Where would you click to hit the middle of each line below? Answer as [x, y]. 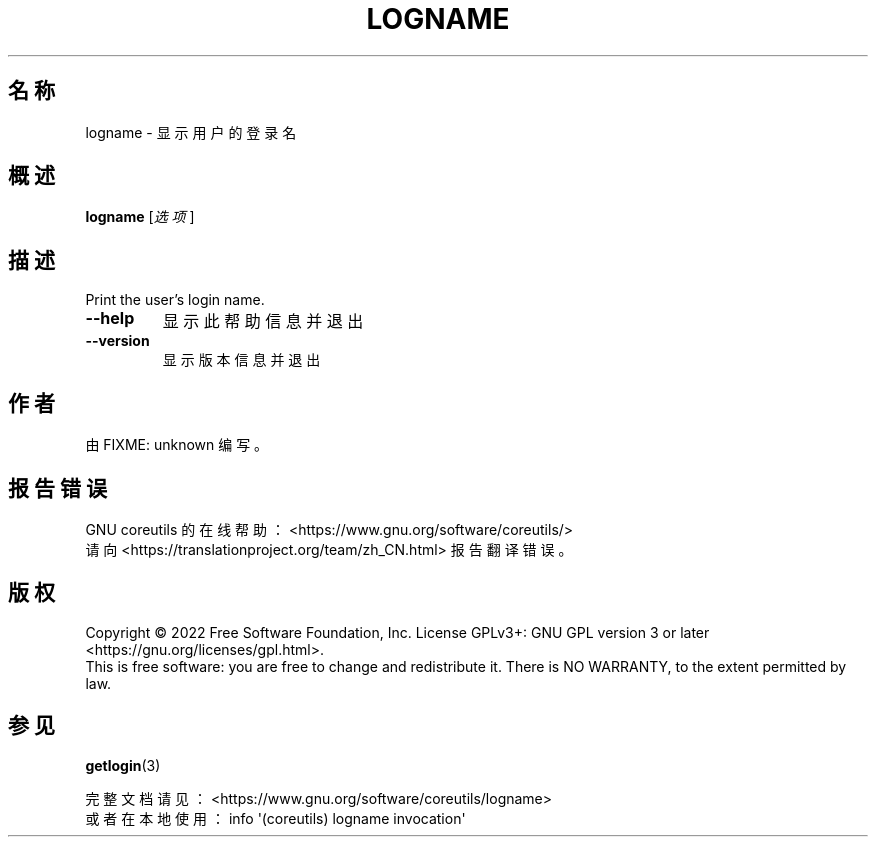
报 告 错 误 [57, 488]
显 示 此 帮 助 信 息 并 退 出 [263, 321]
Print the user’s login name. [175, 300]
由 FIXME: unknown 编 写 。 [177, 445]
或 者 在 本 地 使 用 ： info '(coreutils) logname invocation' [275, 818]
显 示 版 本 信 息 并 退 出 [241, 360]
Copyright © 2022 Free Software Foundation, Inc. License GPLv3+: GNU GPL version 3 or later [397, 632]
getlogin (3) [123, 765]
